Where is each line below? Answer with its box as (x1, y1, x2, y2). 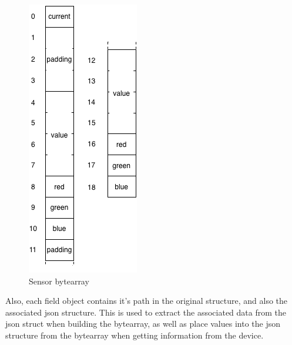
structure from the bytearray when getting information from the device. (5, 329, 264, 341)
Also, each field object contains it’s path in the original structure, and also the (5, 294, 288, 307)
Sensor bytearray (29, 274, 89, 287)
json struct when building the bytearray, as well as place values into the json (5, 317, 281, 330)
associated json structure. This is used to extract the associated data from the (5, 306, 286, 318)
